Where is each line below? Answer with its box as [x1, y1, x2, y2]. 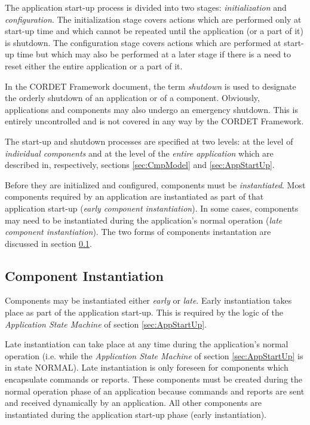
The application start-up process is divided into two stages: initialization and [5, 1, 287, 13]
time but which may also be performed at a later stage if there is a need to [17, 48, 291, 60]
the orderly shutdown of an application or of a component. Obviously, [5, 91, 260, 104]
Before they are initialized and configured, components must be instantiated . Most [5, 178, 306, 191]
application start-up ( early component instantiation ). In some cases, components [5, 201, 299, 214]
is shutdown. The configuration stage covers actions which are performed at [5, 36, 281, 48]
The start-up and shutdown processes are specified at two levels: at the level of [5, 134, 293, 147]
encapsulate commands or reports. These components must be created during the [5, 373, 303, 386]
